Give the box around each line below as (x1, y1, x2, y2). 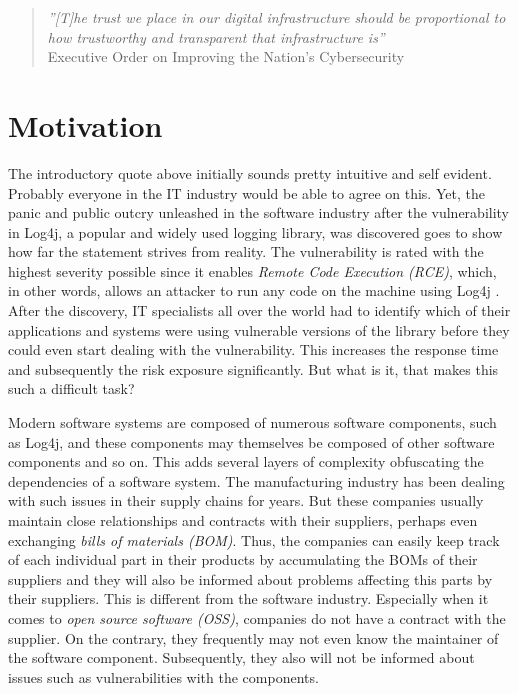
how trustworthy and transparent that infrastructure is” (47, 26, 385, 47)
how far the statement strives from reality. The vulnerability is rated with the (8, 241, 484, 262)
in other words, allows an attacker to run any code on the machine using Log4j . (8, 280, 500, 301)
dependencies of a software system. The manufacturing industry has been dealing (8, 470, 505, 491)
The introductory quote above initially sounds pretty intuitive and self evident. (8, 162, 492, 183)
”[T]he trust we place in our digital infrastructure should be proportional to (47, 7, 506, 27)
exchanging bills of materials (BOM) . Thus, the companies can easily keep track (8, 529, 500, 550)
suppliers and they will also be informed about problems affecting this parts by (8, 568, 493, 589)
